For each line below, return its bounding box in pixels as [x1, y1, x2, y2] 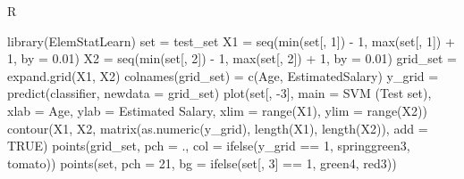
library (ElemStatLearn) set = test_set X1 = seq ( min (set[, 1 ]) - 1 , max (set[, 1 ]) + [7, 31, 455, 50]
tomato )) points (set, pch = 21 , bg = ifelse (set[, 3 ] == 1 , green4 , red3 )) [7, 153, 397, 172]
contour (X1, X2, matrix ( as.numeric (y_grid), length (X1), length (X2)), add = [7, 118, 428, 137]
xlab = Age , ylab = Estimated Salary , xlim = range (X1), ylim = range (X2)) [7, 101, 427, 119]
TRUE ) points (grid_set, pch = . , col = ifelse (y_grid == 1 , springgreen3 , [7, 136, 410, 155]
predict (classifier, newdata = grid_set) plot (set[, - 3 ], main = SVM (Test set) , [7, 84, 432, 102]
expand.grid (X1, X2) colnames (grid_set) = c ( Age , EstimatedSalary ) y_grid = [7, 66, 439, 85]
